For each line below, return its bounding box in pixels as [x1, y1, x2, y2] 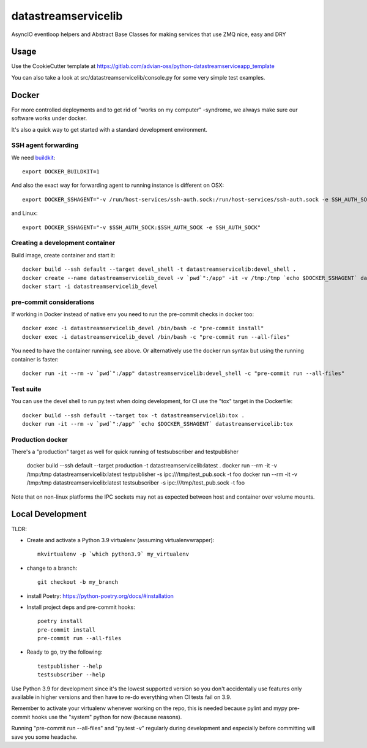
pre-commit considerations [11, 298, 95, 306]
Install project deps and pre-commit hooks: [26, 603, 136, 611]
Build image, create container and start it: [11, 251, 116, 259]
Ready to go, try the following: [26, 648, 103, 655]
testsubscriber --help [37, 671, 106, 678]
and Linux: [11, 210, 38, 217]
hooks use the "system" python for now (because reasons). [31, 713, 182, 720]
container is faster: [11, 355, 59, 363]
